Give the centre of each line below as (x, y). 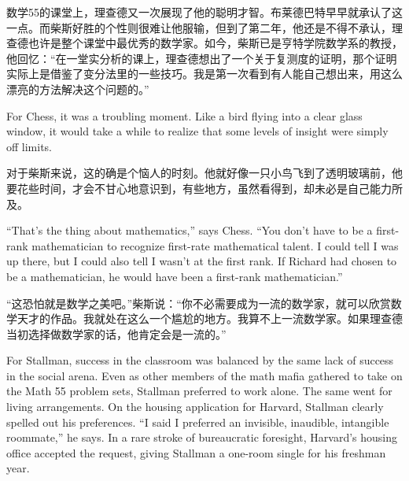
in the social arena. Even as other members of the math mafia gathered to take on (204, 375)
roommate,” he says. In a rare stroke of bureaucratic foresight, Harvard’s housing (202, 437)
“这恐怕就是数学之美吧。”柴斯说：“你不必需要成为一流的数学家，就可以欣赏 (199, 303)
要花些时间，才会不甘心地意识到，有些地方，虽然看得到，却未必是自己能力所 (204, 188)
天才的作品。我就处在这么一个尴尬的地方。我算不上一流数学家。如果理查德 (210, 318)
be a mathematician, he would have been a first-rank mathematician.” (175, 276)
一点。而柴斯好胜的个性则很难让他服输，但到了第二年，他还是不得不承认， (199, 27)
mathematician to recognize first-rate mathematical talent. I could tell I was (215, 245)
